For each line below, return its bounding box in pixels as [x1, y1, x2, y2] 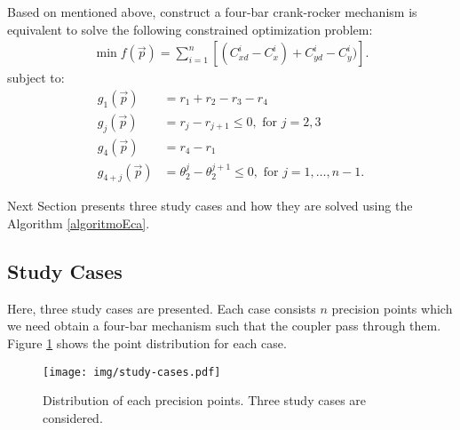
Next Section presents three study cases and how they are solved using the [7, 196, 413, 215]
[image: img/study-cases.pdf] [43, 365, 221, 378]
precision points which [331, 299, 453, 317]
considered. [43, 408, 103, 426]
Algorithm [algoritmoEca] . [7, 213, 150, 232]
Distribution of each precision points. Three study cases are [43, 391, 367, 410]
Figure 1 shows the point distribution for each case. [7, 333, 287, 352]
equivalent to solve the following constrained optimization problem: [7, 20, 373, 38]
